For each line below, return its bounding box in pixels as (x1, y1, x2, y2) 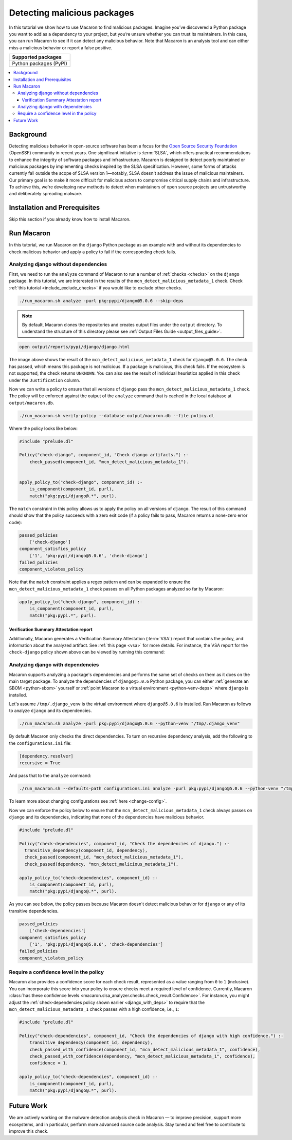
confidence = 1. (29, 1060, 68, 1066)
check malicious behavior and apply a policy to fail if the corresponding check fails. (9, 249, 177, 255)
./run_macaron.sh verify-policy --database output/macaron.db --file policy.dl (19, 413, 215, 418)
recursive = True (19, 760, 61, 766)
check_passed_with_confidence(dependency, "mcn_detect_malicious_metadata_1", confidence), (29, 1053, 255, 1059)
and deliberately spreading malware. (9, 191, 82, 197)
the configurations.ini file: (9, 740, 72, 746)
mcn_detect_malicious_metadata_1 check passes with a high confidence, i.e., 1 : (9, 1006, 180, 1012)
